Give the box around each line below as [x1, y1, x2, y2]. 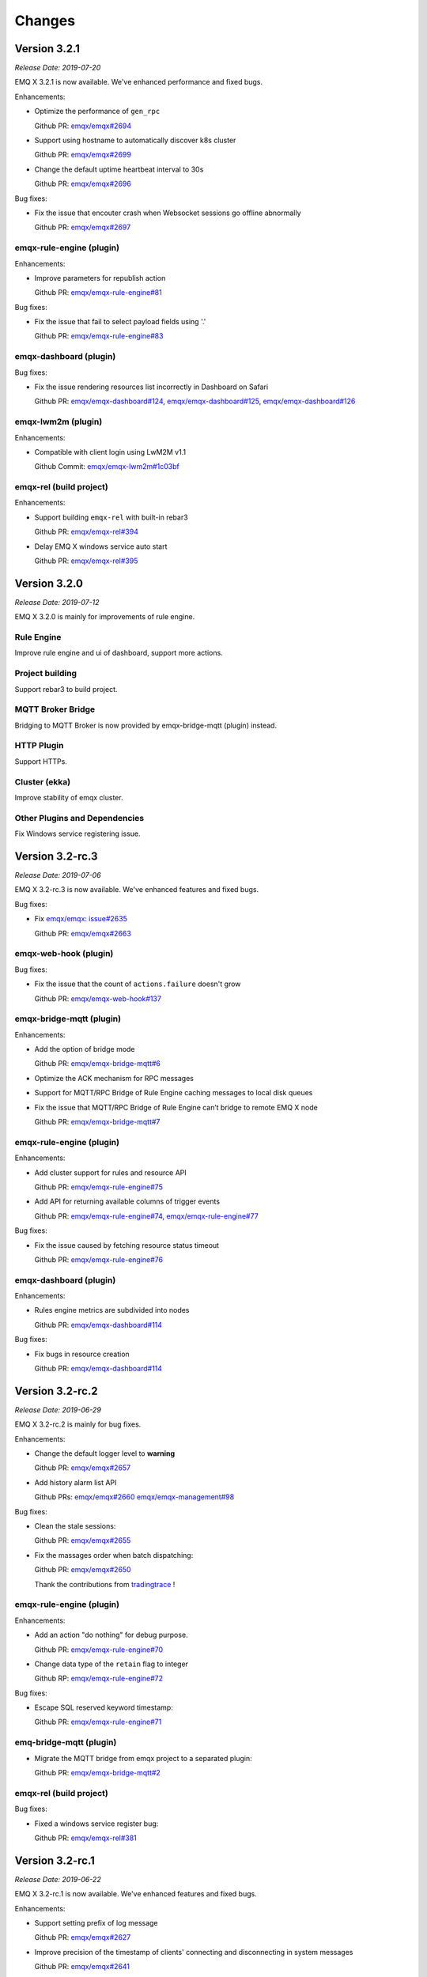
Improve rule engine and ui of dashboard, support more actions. [14, 648, 223, 658]
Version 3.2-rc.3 [14, 849, 98, 863]
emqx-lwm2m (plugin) [14, 416, 103, 427]
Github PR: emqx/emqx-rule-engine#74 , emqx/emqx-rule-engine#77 [34, 1211, 259, 1221]
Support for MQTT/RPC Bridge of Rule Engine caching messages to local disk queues [34, 1088, 313, 1098]
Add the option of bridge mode [34, 1045, 135, 1054]
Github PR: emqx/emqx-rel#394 [34, 527, 138, 537]
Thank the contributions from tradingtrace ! [34, 1579, 176, 1589]
